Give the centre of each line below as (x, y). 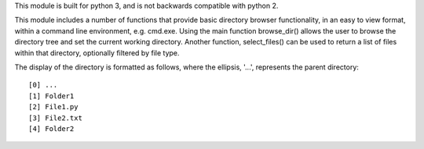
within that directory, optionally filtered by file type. (97, 53)
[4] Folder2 (51, 128)
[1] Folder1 (51, 96)
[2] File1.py (53, 107)
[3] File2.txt (55, 118)
